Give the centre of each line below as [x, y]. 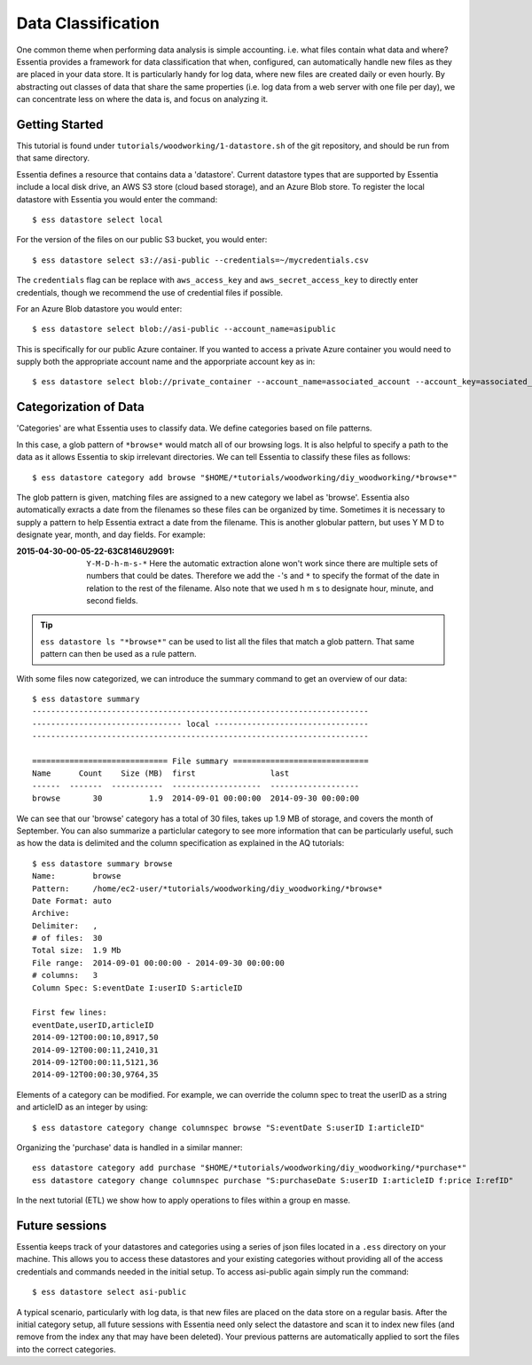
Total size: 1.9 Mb [77, 951]
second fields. [112, 601]
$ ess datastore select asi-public [110, 1292]
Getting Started [60, 124]
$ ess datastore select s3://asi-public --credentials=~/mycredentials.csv [200, 260]
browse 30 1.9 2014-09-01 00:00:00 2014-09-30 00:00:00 [196, 798]
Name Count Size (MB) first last [161, 773]
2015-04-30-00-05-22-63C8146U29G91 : [95, 551]
